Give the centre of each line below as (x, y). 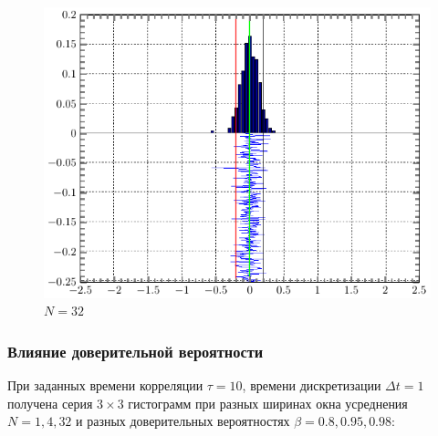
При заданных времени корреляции (105, 385)
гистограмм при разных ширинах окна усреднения (268, 403)
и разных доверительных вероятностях (183, 421)
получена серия (50, 403)
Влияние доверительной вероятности (136, 351)
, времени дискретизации (312, 385)
